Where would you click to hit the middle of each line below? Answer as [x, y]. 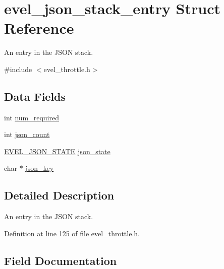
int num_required [32, 117]
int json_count [27, 134]
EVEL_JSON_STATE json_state [57, 151]
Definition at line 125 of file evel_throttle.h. [72, 233]
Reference [39, 28]
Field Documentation [61, 260]
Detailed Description [59, 195]
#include [18, 69]
